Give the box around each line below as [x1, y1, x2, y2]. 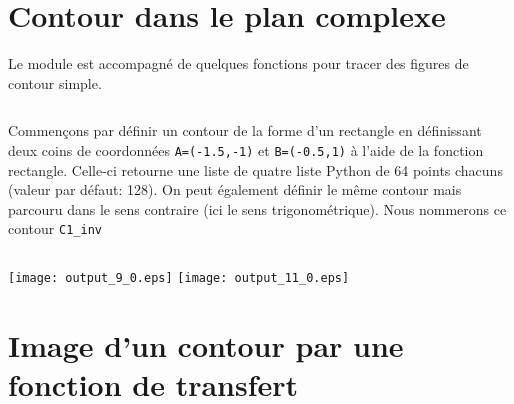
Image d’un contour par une [8, 324, 404, 365]
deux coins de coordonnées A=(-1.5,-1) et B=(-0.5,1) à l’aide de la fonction [8, 139, 484, 160]
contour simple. [8, 72, 102, 93]
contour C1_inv [8, 218, 102, 239]
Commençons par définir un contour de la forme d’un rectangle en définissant [8, 120, 482, 141]
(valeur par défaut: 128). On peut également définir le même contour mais [8, 179, 462, 200]
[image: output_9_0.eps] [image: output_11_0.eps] [8, 271, 350, 285]
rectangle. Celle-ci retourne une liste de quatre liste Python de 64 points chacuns [8, 159, 503, 180]
